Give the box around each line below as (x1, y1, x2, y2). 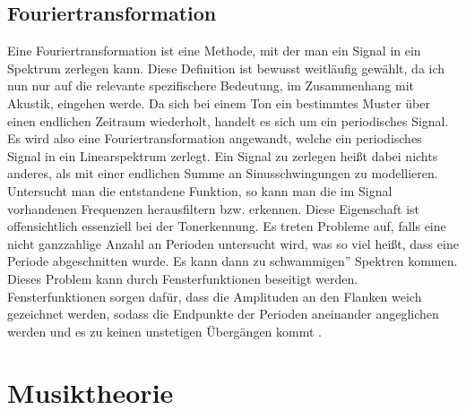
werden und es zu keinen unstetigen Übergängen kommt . (7, 321, 323, 340)
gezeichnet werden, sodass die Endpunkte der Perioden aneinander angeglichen (7, 304, 439, 323)
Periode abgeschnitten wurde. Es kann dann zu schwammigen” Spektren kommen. (7, 252, 458, 270)
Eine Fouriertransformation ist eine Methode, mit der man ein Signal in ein (7, 41, 421, 60)
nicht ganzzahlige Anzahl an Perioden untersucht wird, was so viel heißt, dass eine (7, 234, 459, 252)
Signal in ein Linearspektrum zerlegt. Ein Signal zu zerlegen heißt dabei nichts (7, 146, 438, 165)
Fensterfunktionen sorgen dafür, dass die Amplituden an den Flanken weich (7, 286, 422, 305)
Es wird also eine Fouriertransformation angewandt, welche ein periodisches (7, 129, 422, 148)
